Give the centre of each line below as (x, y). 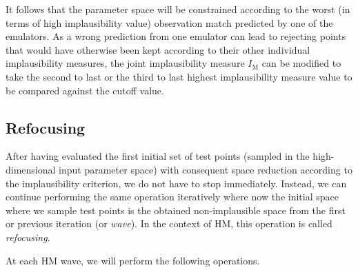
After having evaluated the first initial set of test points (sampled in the (158, 156)
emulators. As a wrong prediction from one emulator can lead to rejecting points (176, 36)
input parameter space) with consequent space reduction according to (206, 169)
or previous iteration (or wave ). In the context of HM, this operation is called (169, 223)
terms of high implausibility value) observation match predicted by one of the (169, 22)
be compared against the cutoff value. (85, 90)
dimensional (31, 169)
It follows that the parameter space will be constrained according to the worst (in (178, 9)
